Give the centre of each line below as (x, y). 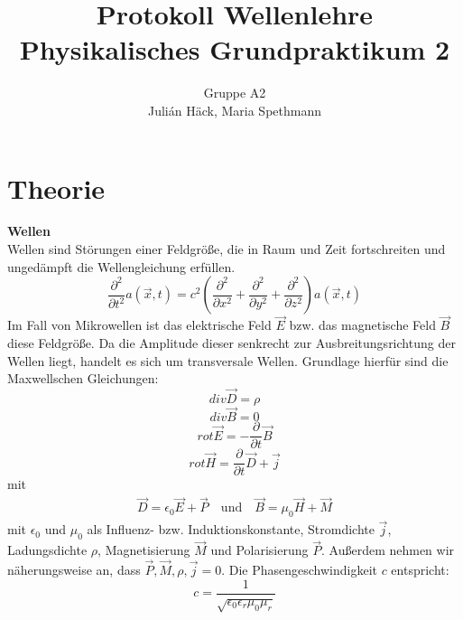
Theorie (56, 188)
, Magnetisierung (144, 550)
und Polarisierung (259, 550)
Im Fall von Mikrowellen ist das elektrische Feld (139, 325)
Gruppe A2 (235, 93)
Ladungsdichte (47, 550)
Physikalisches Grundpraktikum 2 (235, 49)
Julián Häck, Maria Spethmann (235, 110)
